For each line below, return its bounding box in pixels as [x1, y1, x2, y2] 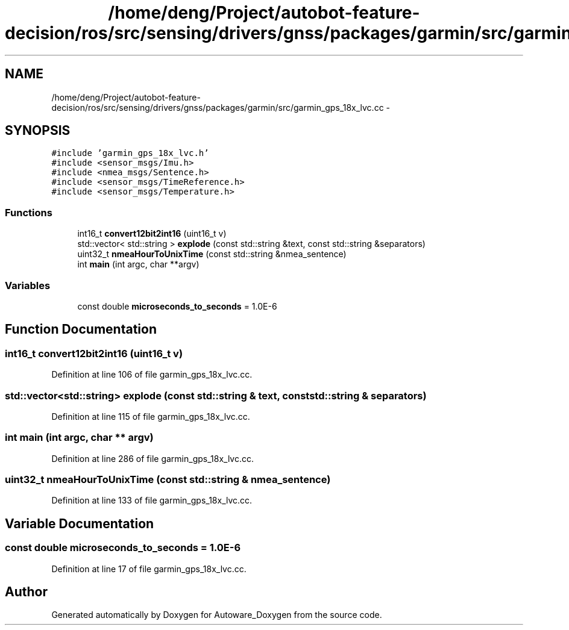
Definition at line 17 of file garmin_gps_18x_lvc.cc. [51, 563, 247, 574]
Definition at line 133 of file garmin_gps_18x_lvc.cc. [51, 495, 253, 506]
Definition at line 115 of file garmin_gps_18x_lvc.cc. [51, 411, 250, 422]
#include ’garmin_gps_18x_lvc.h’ [51, 148, 209, 158]
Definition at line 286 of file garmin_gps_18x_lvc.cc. [51, 453, 254, 464]
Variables [5, 279, 51, 292]
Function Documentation [5, 322, 157, 337]
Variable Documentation [5, 516, 154, 531]
